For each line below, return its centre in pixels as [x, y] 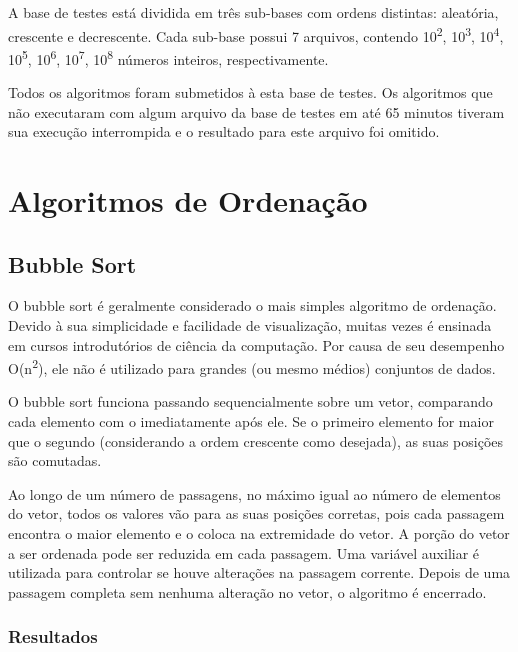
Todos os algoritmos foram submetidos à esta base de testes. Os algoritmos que [250, 92]
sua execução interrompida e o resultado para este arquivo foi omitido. [224, 131]
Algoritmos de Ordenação [188, 200]
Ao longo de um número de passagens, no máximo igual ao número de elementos [254, 493]
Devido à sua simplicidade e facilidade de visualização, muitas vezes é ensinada [250, 325]
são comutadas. [55, 460]
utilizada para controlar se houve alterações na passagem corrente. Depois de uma [259, 572]
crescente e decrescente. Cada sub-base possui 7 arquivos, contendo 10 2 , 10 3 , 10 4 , [256, 34]
